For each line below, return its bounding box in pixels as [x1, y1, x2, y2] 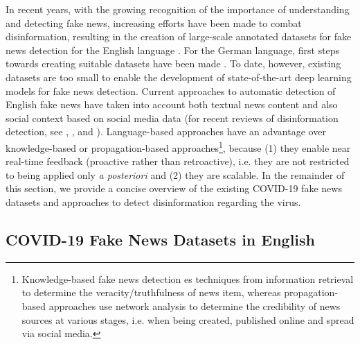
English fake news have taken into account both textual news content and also [6, 97, 338, 112]
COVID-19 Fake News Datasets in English [6, 228, 316, 250]
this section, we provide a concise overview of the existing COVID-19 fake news [6, 181, 342, 196]
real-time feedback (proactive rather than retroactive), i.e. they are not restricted [6, 154, 350, 169]
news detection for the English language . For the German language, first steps [6, 42, 340, 57]
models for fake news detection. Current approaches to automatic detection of [6, 83, 336, 98]
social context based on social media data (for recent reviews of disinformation [6, 110, 339, 125]
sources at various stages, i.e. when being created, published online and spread [21, 312, 354, 327]
